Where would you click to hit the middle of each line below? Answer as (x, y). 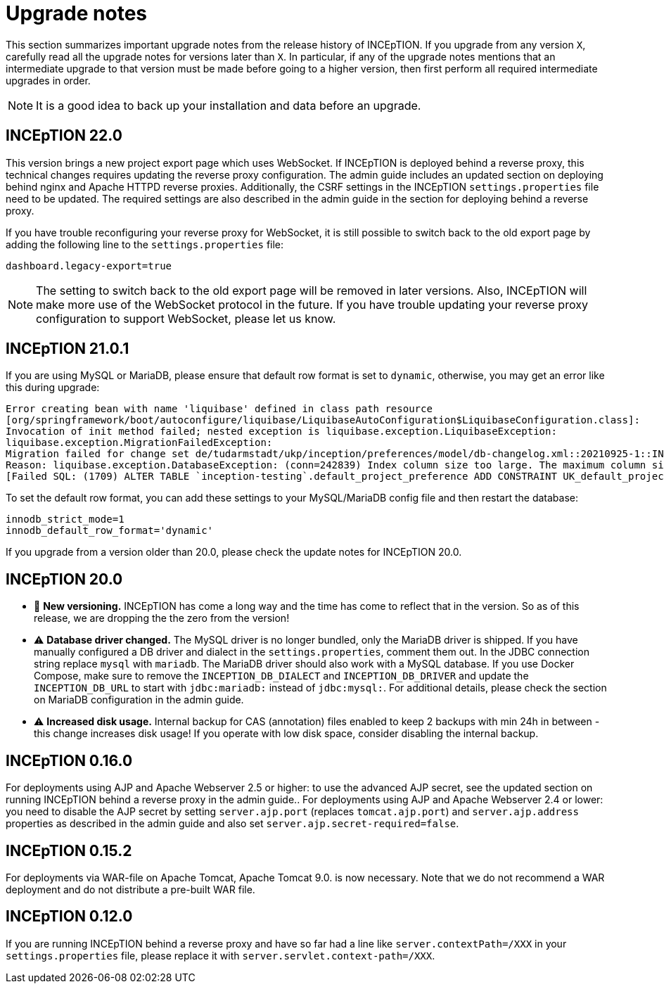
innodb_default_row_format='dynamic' (110, 531)
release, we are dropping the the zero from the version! (162, 618)
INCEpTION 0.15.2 (69, 850)
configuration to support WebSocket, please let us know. (186, 318)
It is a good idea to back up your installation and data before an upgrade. (229, 105)
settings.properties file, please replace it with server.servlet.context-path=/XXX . (221, 955)
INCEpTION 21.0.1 (68, 349)
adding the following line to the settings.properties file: (145, 244)
